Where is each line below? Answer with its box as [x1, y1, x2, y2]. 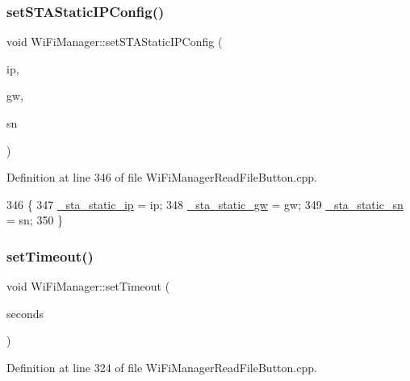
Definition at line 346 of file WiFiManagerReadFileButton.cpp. [6, 169, 317, 186]
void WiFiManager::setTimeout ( [6, 278, 170, 295]
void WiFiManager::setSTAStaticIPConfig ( [6, 33, 223, 50]
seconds [6, 304, 44, 321]
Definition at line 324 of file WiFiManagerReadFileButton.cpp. [6, 358, 317, 375]
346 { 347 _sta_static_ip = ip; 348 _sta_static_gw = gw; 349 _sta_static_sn [6, 195, 404, 212]
